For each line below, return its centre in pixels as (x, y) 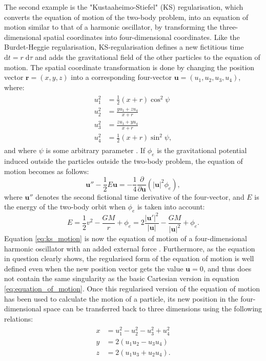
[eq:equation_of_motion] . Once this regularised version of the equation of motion (132, 288)
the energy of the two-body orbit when (65, 207)
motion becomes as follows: (47, 171)
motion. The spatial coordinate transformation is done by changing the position (129, 67)
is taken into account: (171, 207)
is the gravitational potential (202, 150)
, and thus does (227, 268)
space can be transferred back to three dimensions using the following (153, 309)
